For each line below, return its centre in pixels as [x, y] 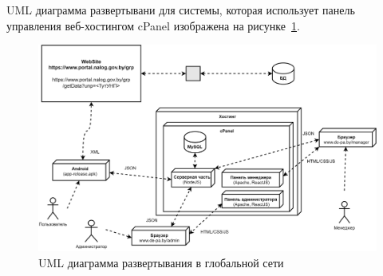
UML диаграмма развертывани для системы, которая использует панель [181, 10]
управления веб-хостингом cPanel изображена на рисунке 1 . [153, 25]
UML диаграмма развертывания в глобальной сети [161, 262]
